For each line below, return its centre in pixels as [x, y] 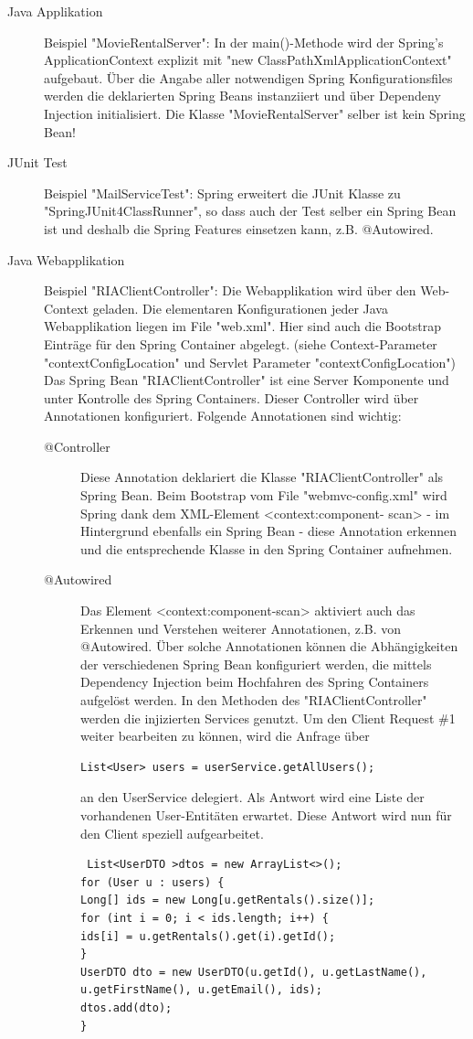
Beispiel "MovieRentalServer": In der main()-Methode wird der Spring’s [244, 42]
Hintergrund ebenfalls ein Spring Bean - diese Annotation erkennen [268, 531]
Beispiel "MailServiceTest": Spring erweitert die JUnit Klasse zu [222, 193]
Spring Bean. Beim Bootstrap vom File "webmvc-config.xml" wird [264, 495]
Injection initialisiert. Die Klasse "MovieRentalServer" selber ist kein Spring [255, 113]
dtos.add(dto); [126, 1007]
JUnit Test [37, 162]
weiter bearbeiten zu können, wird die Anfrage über [225, 736]
